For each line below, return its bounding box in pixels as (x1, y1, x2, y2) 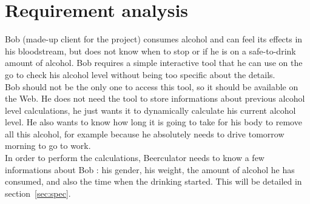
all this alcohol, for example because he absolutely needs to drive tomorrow (5, 127, 285, 140)
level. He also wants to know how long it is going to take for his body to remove (5, 116, 302, 128)
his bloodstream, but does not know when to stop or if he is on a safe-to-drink (5, 44, 296, 57)
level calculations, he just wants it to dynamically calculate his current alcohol (5, 104, 296, 116)
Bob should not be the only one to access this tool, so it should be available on (5, 80, 298, 93)
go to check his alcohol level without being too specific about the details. (5, 68, 275, 81)
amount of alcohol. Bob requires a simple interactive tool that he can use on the (5, 56, 303, 69)
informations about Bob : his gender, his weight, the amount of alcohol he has (5, 163, 295, 176)
